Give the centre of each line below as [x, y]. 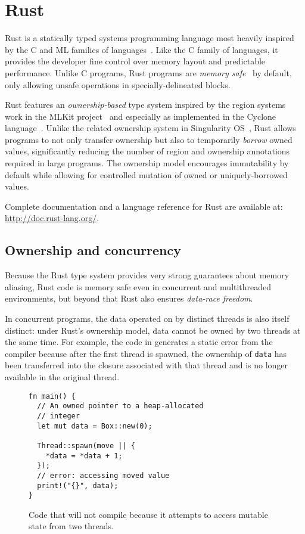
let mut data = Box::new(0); [95, 426]
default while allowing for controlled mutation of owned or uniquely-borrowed [146, 174]
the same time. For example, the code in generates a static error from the [139, 342]
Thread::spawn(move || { [86, 445]
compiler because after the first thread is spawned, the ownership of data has [146, 353]
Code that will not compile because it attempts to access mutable [148, 514]
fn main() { [52, 396]
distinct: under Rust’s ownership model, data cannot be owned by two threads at [153, 330]
